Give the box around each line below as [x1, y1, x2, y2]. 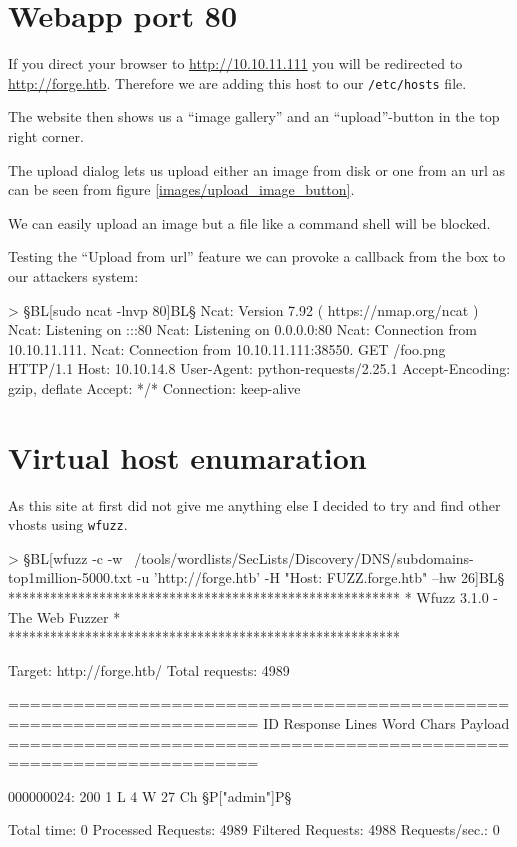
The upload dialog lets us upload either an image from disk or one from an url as [8, 159, 506, 180]
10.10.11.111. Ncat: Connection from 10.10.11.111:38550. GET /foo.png [8, 338, 446, 359]
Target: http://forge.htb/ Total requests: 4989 [8, 659, 290, 680]
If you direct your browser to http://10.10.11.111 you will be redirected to [8, 53, 463, 74]
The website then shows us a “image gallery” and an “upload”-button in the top [8, 106, 500, 127]
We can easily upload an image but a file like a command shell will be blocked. [8, 212, 491, 233]
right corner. [8, 125, 84, 146]
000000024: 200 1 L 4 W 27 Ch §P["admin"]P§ [8, 785, 292, 806]
